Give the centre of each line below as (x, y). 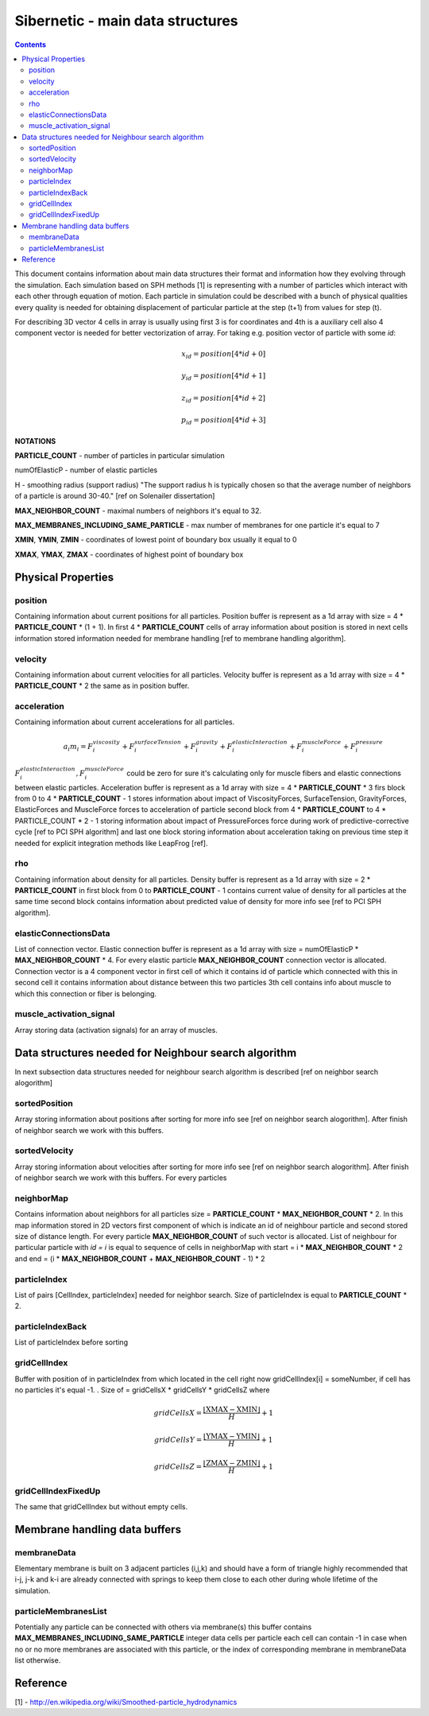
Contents (31, 45)
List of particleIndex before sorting (71, 1342)
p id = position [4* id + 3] (223, 421)
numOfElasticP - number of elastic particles (86, 470)
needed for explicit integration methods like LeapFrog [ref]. (111, 843)
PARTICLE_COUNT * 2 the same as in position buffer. (102, 686)
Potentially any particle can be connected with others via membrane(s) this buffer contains (163, 1627)
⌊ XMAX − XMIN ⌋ (232, 1410)
